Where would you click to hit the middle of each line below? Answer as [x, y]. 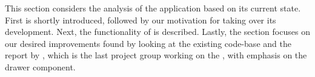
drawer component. [40, 66]
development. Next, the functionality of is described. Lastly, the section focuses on [157, 32]
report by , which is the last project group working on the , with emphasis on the [156, 55]
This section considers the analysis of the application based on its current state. [153, 8]
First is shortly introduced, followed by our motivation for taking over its [141, 20]
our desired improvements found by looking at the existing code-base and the [148, 43]
